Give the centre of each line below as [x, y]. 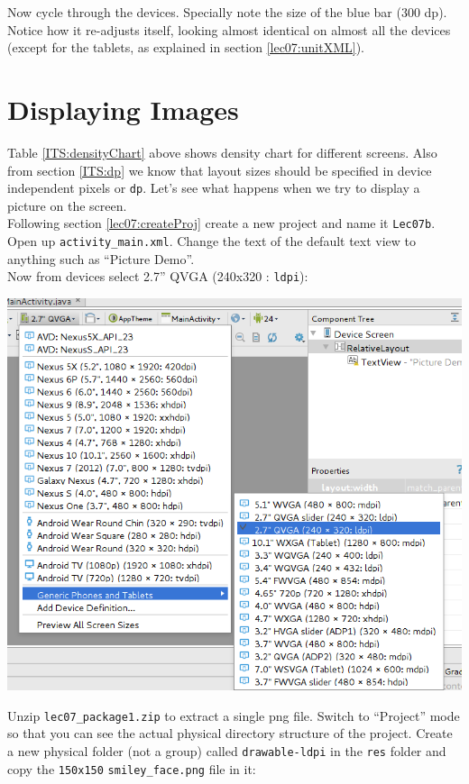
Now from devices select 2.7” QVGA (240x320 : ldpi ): [158, 276]
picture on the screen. [67, 205]
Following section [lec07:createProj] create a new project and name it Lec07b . [221, 223]
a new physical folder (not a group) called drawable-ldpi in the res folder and [227, 750]
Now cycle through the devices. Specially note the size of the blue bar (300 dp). [227, 12]
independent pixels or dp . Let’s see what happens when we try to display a [214, 188]
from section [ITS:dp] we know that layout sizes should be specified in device [220, 170]
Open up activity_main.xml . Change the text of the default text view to [212, 241]
